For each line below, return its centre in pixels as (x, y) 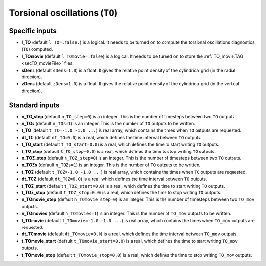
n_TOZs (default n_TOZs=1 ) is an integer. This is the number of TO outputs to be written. (111, 165)
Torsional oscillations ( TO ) (63, 13)
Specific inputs (33, 30)
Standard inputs (34, 105)
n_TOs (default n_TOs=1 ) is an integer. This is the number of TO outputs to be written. (108, 124)
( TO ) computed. (37, 49)
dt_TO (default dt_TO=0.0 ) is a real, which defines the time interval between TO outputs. (112, 137)
